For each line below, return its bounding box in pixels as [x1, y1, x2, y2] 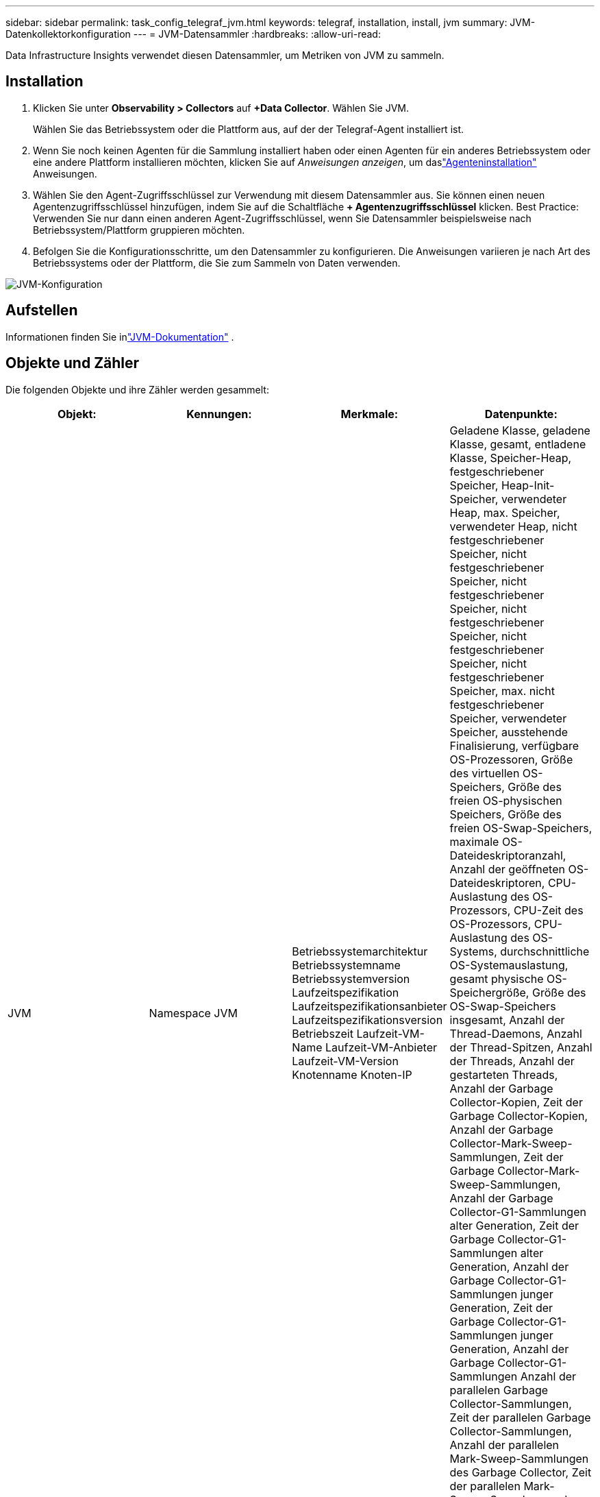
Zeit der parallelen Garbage [449, 1410, 591, 1424]
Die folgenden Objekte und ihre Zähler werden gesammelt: [5, 383, 269, 395]
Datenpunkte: [484, 406, 558, 421]
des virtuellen [449, 766, 520, 780]
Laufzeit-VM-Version [292, 1054, 399, 1068]
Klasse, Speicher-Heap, [449, 450, 572, 465]
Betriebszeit [292, 1026, 353, 1040]
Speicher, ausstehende [449, 725, 568, 739]
